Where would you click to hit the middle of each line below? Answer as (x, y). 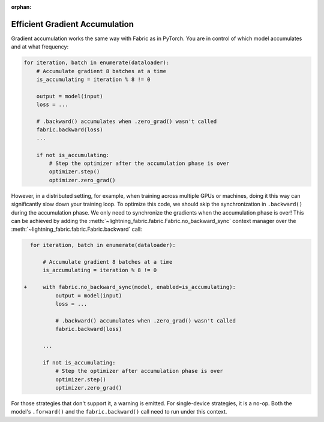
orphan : (21, 7)
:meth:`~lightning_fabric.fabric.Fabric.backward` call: (76, 229)
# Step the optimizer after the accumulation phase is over (139, 163)
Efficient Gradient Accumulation (73, 24)
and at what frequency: (40, 47)
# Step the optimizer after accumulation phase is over (139, 371)
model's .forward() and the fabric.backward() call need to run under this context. (119, 412)
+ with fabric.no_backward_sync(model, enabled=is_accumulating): (130, 287)
